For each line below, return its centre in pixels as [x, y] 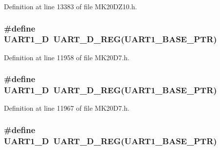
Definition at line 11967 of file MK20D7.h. [67, 108]
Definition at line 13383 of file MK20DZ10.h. [71, 6]
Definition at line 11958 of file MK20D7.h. [67, 57]
